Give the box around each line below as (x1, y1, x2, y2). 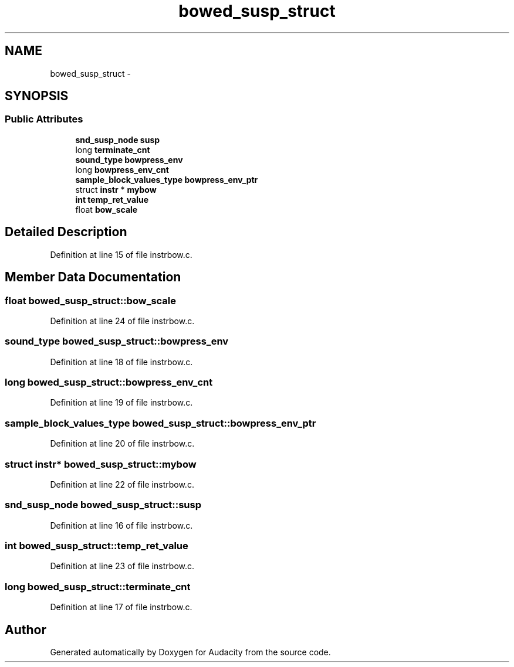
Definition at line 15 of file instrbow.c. (50, 249, 192, 260)
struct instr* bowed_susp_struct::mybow (5, 458, 197, 470)
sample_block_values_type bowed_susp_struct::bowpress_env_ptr (5, 417, 316, 429)
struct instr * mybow (75, 184, 157, 195)
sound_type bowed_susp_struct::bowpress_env (5, 335, 229, 348)
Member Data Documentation (5, 270, 181, 285)
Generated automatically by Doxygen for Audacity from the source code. (50, 646, 331, 657)
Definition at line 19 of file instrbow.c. (50, 397, 193, 408)
